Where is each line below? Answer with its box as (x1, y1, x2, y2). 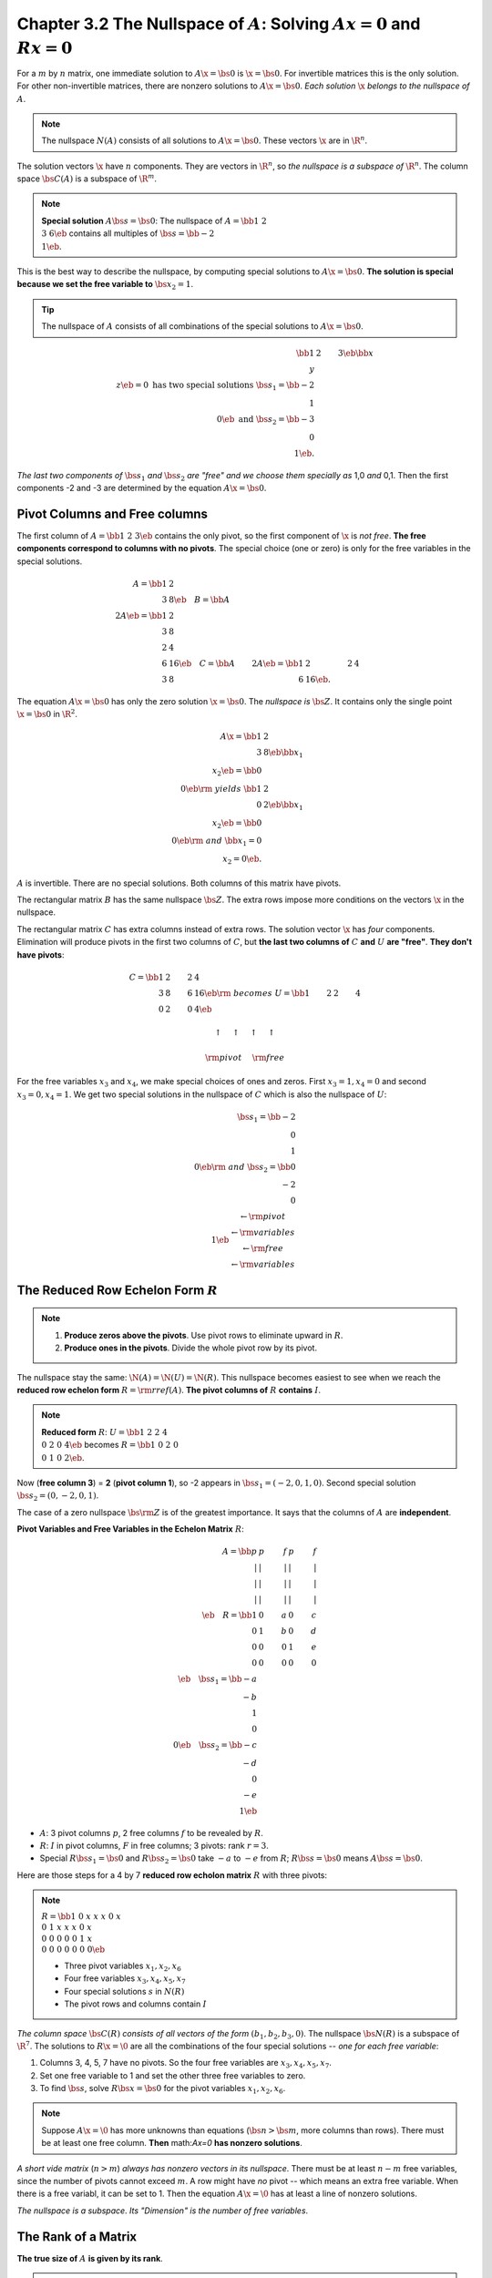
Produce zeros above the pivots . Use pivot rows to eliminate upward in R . (64, 1329, 343, 1340)
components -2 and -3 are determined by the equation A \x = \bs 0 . (16, 483, 267, 494)
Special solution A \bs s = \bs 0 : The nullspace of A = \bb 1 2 (41, 215, 268, 226)
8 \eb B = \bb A (169, 594, 231, 605)
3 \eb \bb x (337, 348, 374, 359)
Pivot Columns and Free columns (16, 506, 209, 521)
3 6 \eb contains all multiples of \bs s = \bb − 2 (41, 228, 215, 239)
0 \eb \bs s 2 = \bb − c (173, 1740, 258, 1752)
